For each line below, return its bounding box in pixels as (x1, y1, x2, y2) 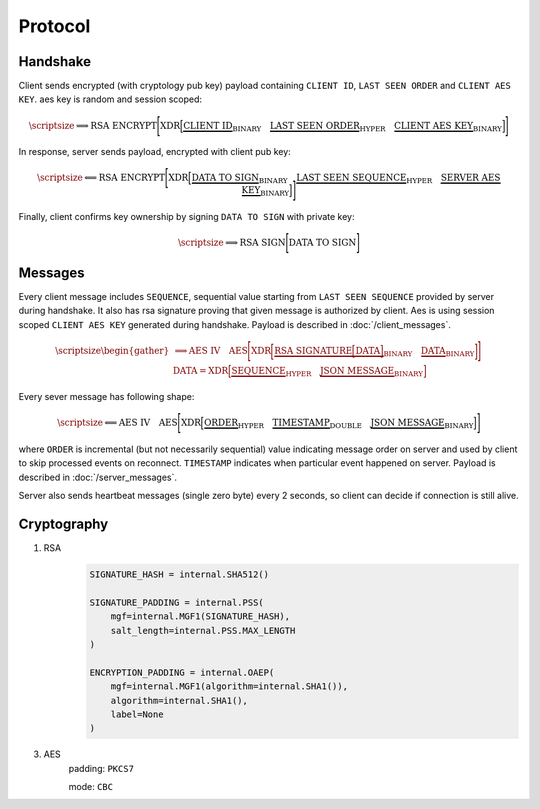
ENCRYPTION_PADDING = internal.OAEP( (89, 666, 275, 678)
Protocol (18, 15, 91, 37)
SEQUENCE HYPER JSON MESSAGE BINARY (231, 365, 424, 379)
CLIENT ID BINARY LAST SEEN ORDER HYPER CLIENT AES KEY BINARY (183, 120, 502, 134)
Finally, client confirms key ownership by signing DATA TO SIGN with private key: (18, 210, 355, 222)
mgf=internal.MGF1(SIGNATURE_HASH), (110, 611, 290, 622)
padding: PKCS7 (68, 762, 135, 774)
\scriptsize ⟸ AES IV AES (56, 417, 179, 429)
